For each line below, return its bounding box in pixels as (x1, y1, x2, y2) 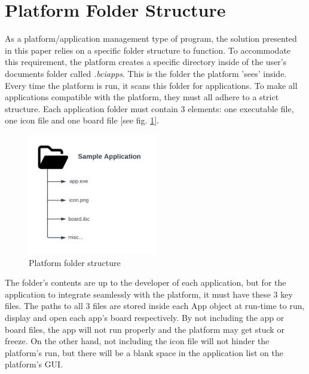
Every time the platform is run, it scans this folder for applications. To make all (5, 79, 298, 91)
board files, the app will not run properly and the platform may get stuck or (5, 323, 284, 335)
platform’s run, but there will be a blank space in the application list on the (5, 346, 283, 358)
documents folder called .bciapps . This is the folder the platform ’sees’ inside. (5, 67, 287, 79)
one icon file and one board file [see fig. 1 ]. (5, 114, 159, 126)
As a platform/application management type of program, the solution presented (5, 32, 297, 45)
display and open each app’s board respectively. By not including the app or (5, 311, 284, 323)
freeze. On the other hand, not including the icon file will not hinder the (5, 335, 270, 347)
